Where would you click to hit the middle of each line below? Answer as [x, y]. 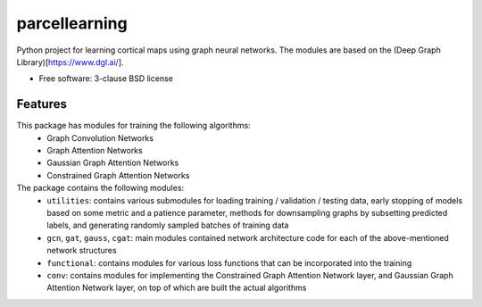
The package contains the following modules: [100, 188]
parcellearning [72, 23]
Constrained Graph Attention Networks [118, 175]
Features [42, 104]
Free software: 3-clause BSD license [106, 79]
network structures [82, 251]
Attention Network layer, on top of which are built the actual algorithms [177, 288]
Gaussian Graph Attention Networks [113, 163]
